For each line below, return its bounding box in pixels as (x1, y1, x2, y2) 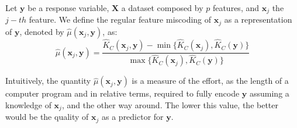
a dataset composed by (121, 2, 203, 13)
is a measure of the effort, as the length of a (132, 74, 289, 87)
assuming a (249, 87, 289, 99)
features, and (212, 2, 259, 13)
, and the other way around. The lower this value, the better (61, 98, 278, 111)
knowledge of (5, 98, 51, 111)
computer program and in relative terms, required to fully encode (5, 87, 240, 99)
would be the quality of (5, 111, 89, 123)
